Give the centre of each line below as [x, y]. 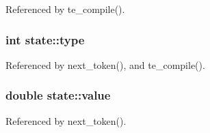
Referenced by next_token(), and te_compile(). [105, 64]
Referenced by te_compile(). [65, 9]
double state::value [58, 95]
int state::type [45, 39]
